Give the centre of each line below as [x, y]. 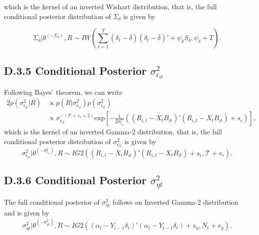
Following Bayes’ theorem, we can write [63, 92]
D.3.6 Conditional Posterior [75, 180]
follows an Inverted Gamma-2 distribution [175, 202]
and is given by [27, 213]
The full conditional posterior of [52, 202]
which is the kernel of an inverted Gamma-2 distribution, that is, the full [113, 132]
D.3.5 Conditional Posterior [75, 70]
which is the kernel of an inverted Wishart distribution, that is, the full [110, 6]
